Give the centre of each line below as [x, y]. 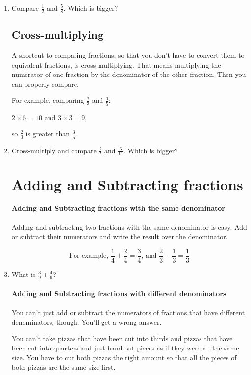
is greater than [48, 134]
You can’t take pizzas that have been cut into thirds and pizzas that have [122, 338]
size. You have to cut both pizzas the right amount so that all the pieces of [124, 357]
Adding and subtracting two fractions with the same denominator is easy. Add [129, 227]
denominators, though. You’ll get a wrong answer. [87, 322]
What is [24, 274]
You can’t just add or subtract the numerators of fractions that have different [128, 312]
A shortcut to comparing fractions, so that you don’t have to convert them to [128, 55]
